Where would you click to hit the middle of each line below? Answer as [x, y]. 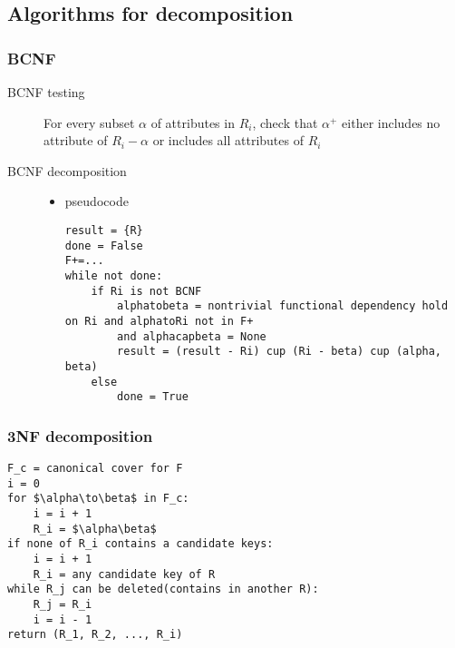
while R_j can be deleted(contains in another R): [163, 589]
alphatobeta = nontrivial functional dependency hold [283, 306]
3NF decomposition [80, 435]
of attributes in [193, 122]
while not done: [114, 275]
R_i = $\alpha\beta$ [95, 529]
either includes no [391, 122]
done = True [153, 397]
